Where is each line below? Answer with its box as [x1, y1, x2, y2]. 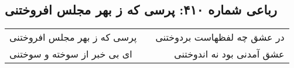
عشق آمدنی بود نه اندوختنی [174, 47, 285, 61]
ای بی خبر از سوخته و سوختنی [9, 47, 132, 61]
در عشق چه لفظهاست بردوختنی [155, 30, 285, 44]
